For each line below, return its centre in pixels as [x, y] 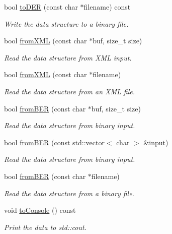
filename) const [107, 7]
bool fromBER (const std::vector [54, 142]
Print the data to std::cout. [45, 227]
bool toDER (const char [41, 7]
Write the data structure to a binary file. [66, 23]
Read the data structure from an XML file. [70, 91]
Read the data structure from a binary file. [69, 193]
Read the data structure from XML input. [68, 57]
